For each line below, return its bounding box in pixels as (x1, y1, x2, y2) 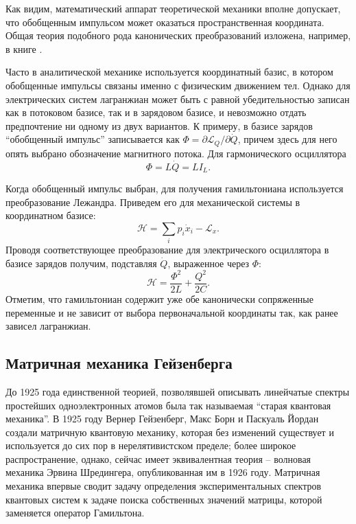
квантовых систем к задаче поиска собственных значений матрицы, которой (5, 492, 322, 506)
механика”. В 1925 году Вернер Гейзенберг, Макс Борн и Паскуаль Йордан (5, 411, 319, 426)
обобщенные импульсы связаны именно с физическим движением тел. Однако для (5, 78, 351, 92)
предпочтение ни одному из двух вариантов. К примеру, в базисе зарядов (5, 118, 313, 133)
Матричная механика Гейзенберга (5, 352, 233, 374)
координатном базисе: (5, 208, 96, 223)
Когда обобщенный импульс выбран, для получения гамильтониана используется (5, 181, 344, 196)
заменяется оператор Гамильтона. (5, 505, 145, 520)
